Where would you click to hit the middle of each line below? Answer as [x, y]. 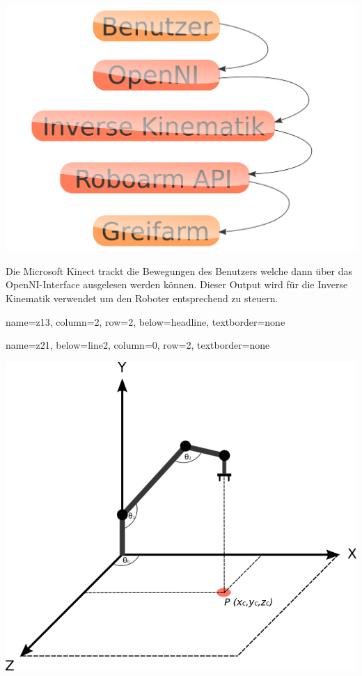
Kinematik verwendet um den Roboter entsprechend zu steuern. [142, 298]
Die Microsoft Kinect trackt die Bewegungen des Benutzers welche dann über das [179, 270]
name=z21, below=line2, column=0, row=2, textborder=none [138, 345]
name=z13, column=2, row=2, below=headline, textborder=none [145, 321]
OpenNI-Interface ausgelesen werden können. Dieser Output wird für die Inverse [177, 284]
